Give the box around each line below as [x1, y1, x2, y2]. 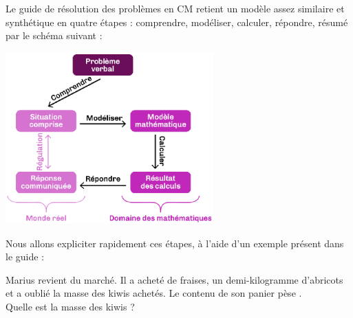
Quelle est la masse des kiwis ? [6, 299, 135, 314]
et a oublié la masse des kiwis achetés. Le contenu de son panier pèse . [6, 286, 302, 300]
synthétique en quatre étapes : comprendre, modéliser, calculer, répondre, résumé [6, 14, 348, 29]
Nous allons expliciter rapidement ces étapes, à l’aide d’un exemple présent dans [6, 236, 344, 250]
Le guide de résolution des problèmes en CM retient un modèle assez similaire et [6, 1, 345, 15]
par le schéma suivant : [6, 28, 103, 43]
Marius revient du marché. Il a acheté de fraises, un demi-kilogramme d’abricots [6, 272, 343, 286]
